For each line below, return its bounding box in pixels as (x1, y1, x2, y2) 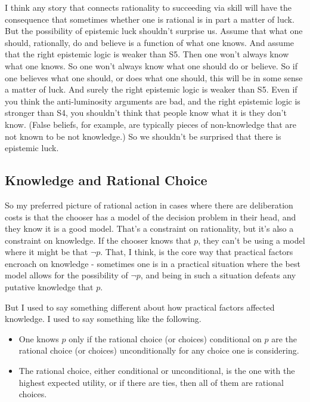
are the (271, 332, 297, 345)
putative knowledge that (5, 281, 94, 293)
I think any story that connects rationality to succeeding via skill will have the (5, 1, 292, 13)
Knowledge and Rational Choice (5, 171, 207, 189)
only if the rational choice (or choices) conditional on (69, 332, 262, 345)
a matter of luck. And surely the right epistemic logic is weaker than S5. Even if (5, 83, 297, 96)
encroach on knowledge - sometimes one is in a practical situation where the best (5, 257, 300, 269)
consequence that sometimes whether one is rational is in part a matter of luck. (5, 13, 294, 25)
